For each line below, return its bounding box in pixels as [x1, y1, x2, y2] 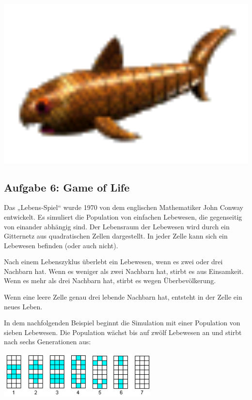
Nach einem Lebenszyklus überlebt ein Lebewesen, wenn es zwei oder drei [4, 256, 223, 267]
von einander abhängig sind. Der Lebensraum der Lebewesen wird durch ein [4, 221, 230, 231]
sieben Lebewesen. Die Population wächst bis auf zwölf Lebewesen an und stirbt [4, 327, 242, 337]
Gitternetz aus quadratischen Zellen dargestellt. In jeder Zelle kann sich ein [4, 231, 228, 241]
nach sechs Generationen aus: [4, 336, 91, 347]
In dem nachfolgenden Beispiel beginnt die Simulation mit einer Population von [4, 318, 240, 328]
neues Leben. [4, 301, 43, 311]
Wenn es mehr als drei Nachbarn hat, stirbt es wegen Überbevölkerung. [4, 275, 216, 286]
